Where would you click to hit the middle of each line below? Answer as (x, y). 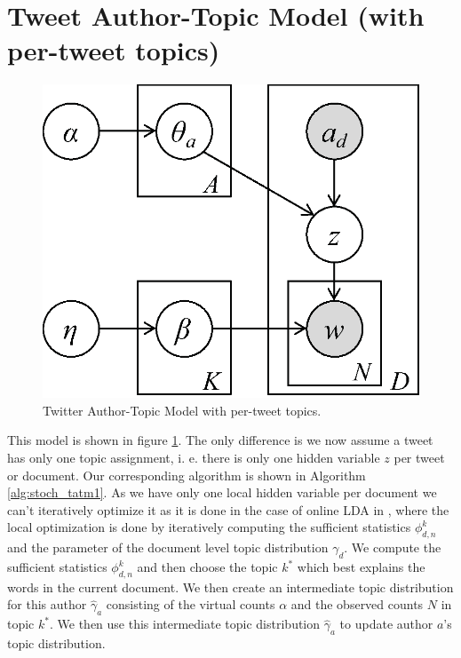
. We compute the (393, 547)
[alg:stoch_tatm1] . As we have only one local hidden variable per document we (222, 492)
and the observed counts (357, 604)
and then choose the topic (207, 567)
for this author (47, 604)
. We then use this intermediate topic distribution (185, 624)
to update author (386, 624)
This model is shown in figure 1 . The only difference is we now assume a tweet (220, 440)
